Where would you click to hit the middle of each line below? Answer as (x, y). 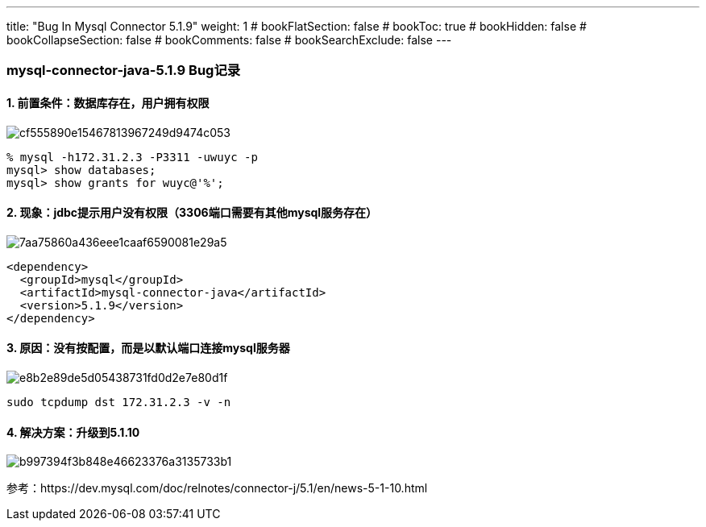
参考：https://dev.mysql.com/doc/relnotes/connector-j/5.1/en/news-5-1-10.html (217, 488)
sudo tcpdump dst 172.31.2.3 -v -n (119, 403)
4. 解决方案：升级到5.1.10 (73, 432)
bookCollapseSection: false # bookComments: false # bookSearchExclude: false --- (229, 40)
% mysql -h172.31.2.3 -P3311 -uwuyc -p (132, 157)
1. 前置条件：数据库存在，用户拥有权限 (108, 102)
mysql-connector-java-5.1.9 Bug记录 (124, 71)
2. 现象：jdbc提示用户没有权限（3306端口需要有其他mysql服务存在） (192, 213)
